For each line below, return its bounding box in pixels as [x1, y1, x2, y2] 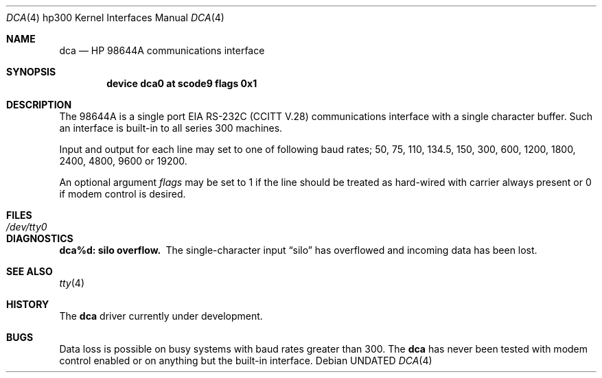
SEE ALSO [6, 265, 53, 277]
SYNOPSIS [6, 66, 56, 78]
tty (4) [59, 277, 84, 289]
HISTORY [6, 298, 49, 310]
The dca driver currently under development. [59, 310, 263, 322]
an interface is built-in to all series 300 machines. [59, 122, 283, 134]
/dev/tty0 [6, 221, 47, 233]
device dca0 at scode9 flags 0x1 [106, 78, 257, 89]
